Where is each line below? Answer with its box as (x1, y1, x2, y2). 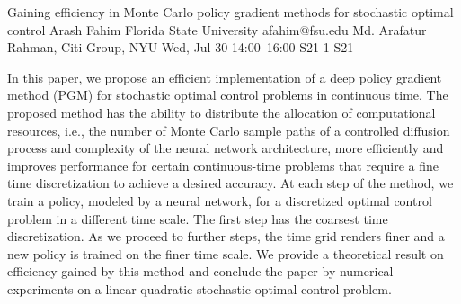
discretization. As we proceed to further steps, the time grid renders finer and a (7, 227, 445, 246)
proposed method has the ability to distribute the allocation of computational (7, 103, 436, 121)
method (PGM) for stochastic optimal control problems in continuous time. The (7, 85, 448, 104)
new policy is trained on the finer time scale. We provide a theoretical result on (7, 244, 444, 263)
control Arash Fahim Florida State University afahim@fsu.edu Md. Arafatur (7, 20, 427, 39)
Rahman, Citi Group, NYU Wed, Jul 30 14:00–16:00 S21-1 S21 (7, 38, 354, 57)
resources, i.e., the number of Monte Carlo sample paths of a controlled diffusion (7, 121, 450, 139)
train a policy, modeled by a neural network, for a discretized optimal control (7, 191, 432, 210)
